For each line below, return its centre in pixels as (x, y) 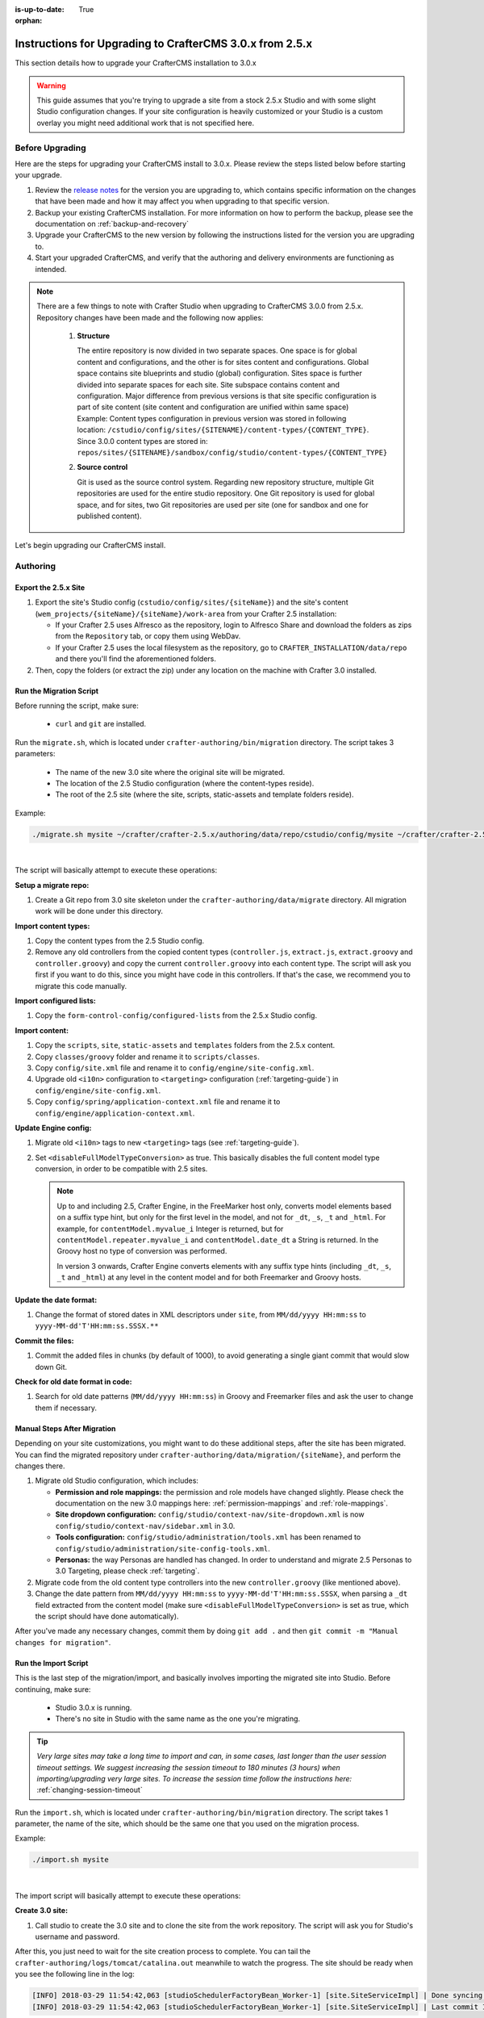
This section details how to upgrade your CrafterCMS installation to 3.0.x (136, 63)
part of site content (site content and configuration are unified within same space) (213, 407)
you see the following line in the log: (75, 1974)
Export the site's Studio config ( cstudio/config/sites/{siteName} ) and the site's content (192, 602)
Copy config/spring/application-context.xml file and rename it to (158, 1102)
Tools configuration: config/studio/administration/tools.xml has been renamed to (208, 1537)
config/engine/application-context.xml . (115, 1113)
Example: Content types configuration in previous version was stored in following (212, 418)
